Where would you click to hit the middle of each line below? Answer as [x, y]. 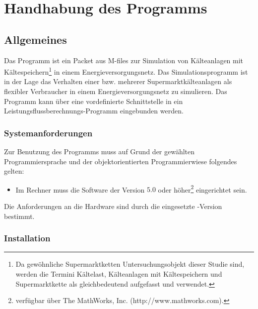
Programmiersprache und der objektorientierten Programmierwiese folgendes [121, 161]
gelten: [14, 171]
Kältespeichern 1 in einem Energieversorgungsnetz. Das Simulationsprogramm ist [126, 71]
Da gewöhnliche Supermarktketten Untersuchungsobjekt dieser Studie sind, [130, 264]
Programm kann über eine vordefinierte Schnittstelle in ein [94, 101]
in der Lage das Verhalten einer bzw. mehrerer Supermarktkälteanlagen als [118, 81]
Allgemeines [35, 39]
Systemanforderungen [48, 133]
